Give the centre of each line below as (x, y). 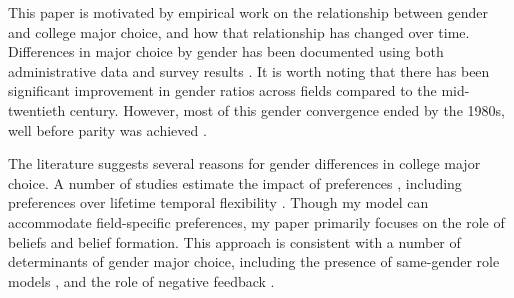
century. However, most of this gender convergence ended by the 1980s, (287, 109)
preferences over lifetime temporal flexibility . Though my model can (218, 202)
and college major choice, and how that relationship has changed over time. (239, 31)
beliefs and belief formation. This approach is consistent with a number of (234, 241)
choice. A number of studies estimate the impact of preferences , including (235, 182)
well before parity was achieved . (107, 129)
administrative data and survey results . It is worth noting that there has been (249, 70)
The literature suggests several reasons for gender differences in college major (244, 163)
